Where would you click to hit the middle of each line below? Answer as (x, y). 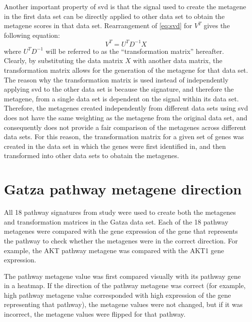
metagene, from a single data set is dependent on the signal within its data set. (121, 98)
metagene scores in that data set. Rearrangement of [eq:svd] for (98, 25)
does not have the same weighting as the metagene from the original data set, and (126, 118)
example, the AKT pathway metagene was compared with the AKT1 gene (114, 250)
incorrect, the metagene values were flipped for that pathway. (95, 314)
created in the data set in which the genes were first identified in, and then (115, 146)
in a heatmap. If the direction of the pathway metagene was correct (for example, (125, 285)
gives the (217, 25)
